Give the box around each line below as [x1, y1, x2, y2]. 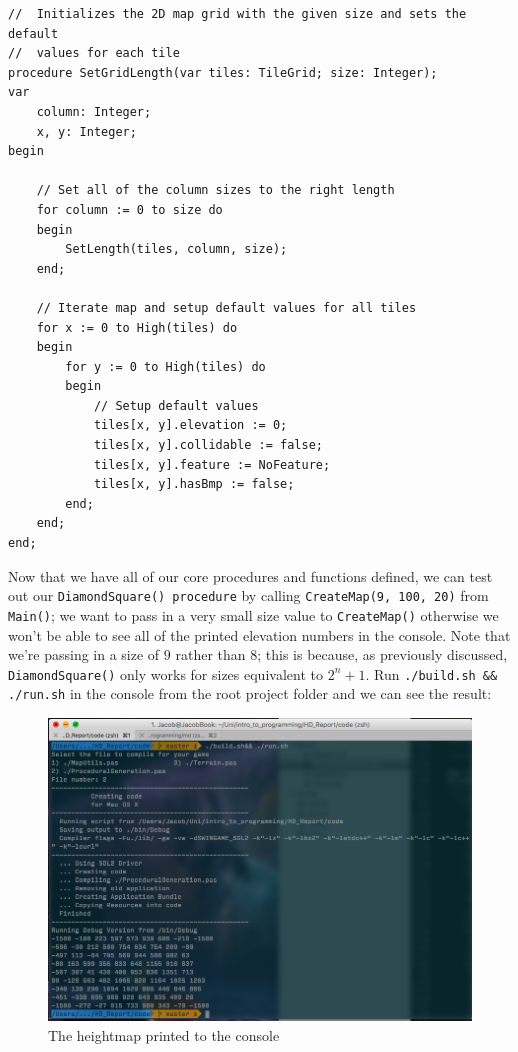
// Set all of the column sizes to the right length [36, 183, 395, 198]
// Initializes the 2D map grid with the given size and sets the [8, 7, 467, 21]
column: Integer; [36, 104, 152, 119]
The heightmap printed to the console [48, 1024, 280, 1045]
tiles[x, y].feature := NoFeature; [93, 457, 331, 472]
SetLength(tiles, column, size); [65, 242, 288, 257]
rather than [175, 644, 246, 665]
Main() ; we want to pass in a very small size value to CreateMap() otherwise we [8, 604, 499, 625]
